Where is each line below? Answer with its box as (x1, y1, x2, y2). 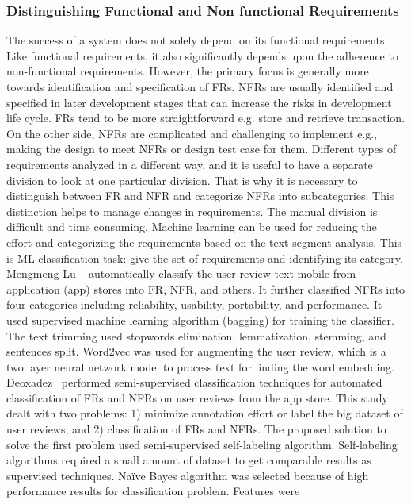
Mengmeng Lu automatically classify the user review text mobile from (6, 265, 356, 282)
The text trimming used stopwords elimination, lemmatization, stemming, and (6, 327, 386, 344)
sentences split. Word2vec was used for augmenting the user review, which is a (6, 343, 386, 360)
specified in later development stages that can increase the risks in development (6, 94, 392, 110)
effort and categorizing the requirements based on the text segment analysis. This (6, 233, 402, 250)
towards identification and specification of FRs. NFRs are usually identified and (6, 79, 394, 94)
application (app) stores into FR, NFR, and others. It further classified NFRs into (6, 280, 405, 297)
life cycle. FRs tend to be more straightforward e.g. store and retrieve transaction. (6, 110, 405, 126)
